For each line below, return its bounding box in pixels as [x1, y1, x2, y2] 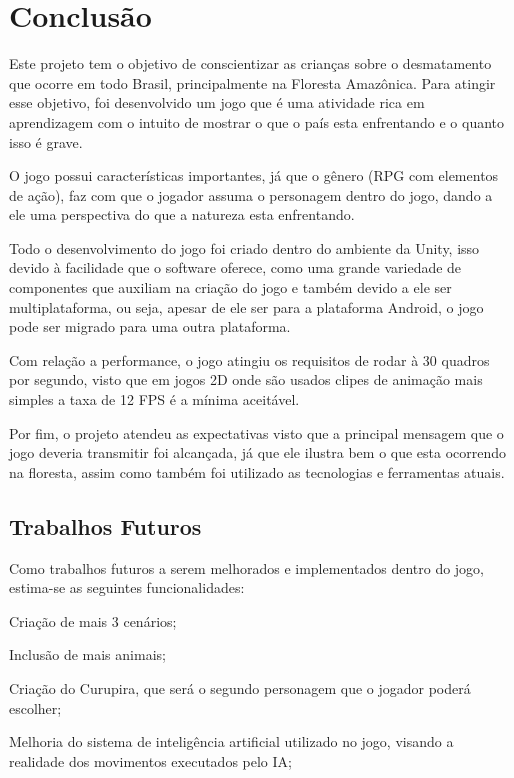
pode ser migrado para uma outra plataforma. [9, 316, 291, 337]
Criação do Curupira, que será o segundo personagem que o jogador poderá [9, 677, 471, 698]
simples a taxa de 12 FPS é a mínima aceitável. [9, 389, 300, 410]
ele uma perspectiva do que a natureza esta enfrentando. [9, 204, 355, 225]
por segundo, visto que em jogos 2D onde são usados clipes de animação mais [9, 369, 483, 390]
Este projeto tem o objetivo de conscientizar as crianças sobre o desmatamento [9, 53, 492, 74]
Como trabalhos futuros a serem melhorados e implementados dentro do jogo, [9, 557, 485, 578]
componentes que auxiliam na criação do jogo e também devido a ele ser [9, 277, 452, 298]
